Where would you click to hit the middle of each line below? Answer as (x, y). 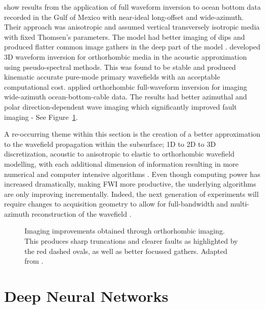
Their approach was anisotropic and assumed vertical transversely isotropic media (132, 27)
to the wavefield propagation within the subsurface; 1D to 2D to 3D (110, 144)
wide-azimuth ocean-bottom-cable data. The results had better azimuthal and (126, 97)
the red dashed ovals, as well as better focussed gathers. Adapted (126, 251)
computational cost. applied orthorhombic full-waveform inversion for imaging (126, 86)
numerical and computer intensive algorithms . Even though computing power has (132, 174)
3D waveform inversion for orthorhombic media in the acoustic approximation (126, 56)
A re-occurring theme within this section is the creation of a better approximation (132, 134)
